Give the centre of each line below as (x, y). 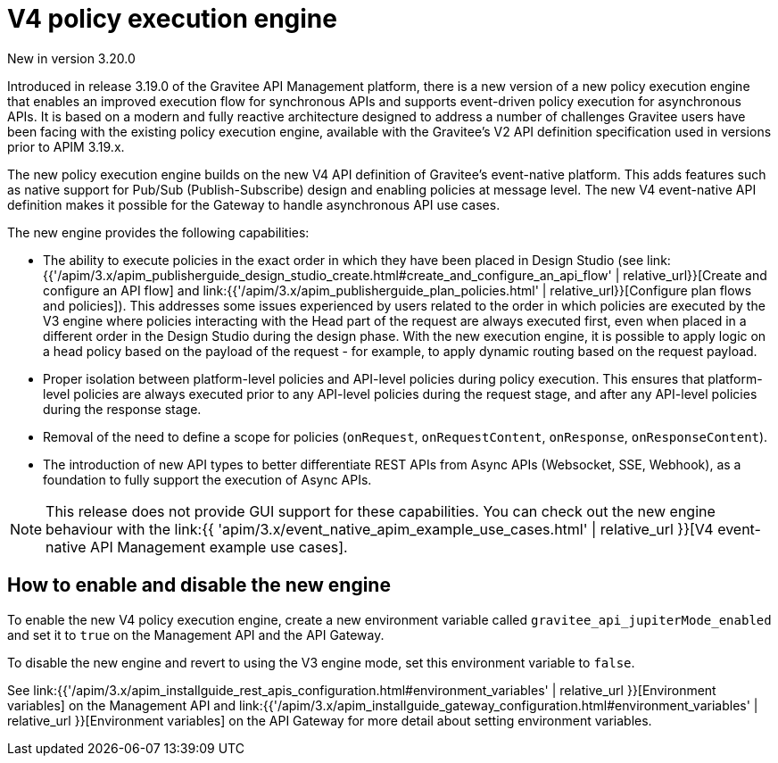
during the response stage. (122, 409)
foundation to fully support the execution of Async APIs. (207, 479)
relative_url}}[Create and (695, 275)
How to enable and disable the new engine (199, 585)
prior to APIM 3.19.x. (66, 146)
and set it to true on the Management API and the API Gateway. (196, 634)
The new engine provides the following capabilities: (158, 232)
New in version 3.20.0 (71, 58)
